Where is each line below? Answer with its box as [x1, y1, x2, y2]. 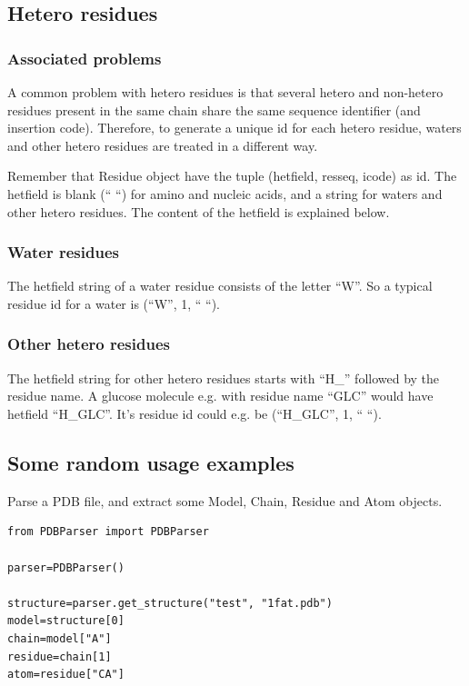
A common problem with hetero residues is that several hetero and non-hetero [7, 83, 444, 101]
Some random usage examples [7, 448, 294, 476]
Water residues [7, 241, 119, 263]
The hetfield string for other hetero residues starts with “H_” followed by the [7, 368, 440, 387]
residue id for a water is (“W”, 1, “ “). [7, 293, 220, 313]
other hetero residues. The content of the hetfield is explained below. [7, 202, 390, 221]
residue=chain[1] [7, 650, 112, 663]
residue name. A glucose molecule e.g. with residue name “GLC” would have [7, 386, 434, 405]
